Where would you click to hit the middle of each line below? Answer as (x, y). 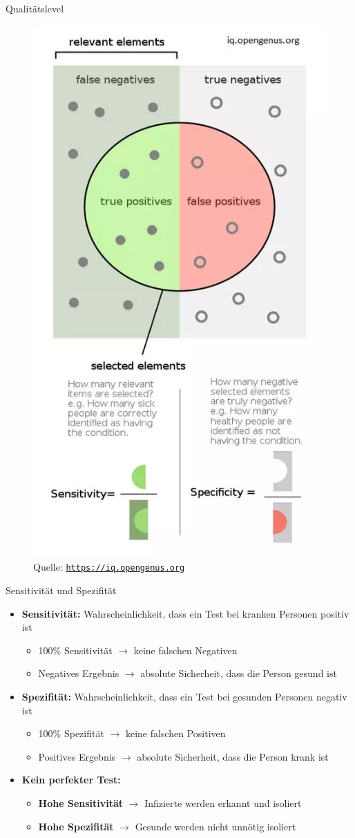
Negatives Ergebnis (79, 673)
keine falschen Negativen (185, 650)
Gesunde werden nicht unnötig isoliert (215, 826)
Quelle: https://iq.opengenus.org (109, 567)
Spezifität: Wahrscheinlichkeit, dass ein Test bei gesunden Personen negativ (184, 696)
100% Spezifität (71, 733)
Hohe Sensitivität (81, 802)
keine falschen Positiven (175, 733)
